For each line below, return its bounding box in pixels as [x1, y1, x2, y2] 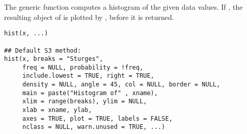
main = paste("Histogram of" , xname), [22, 89, 158, 97]
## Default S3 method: [4, 47, 81, 54]
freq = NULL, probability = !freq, [22, 63, 144, 71]
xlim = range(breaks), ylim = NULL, [22, 98, 147, 105]
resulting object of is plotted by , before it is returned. [4, 11, 174, 22]
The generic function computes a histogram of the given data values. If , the [4, 2, 243, 12]
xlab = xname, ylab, [22, 106, 92, 114]
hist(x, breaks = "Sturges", [4, 55, 103, 63]
